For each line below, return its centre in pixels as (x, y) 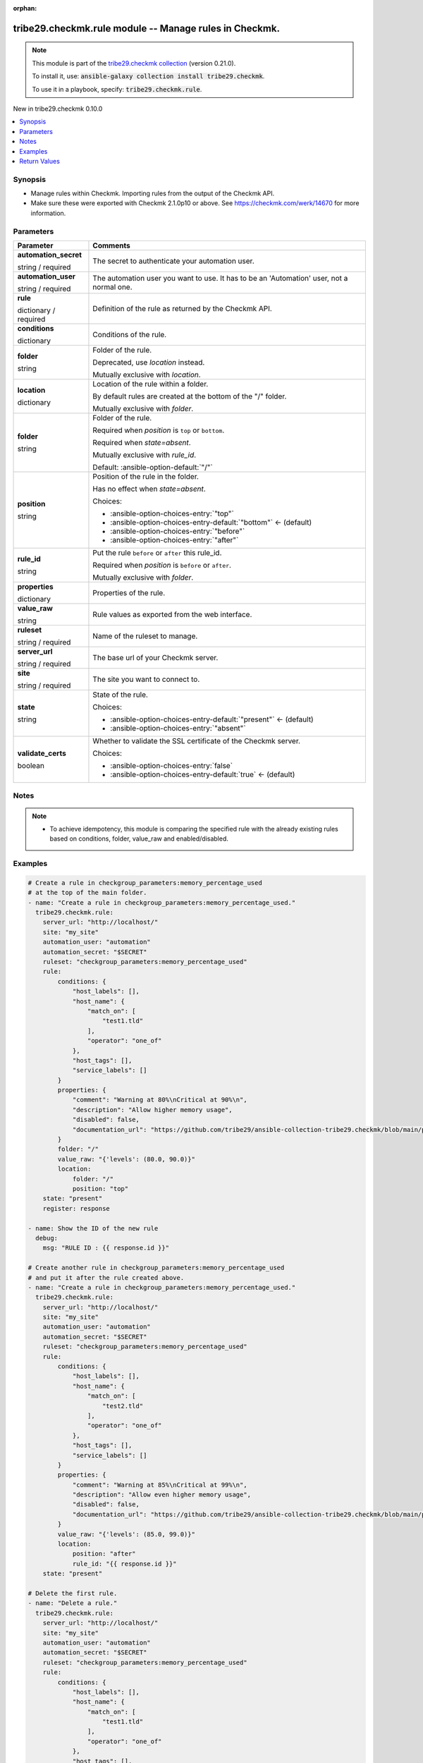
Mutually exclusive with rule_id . (145, 455)
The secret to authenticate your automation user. (173, 261)
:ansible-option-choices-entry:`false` (171, 765)
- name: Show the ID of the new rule (93, 1228)
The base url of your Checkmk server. (155, 657)
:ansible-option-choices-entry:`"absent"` (178, 728)
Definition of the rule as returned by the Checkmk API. (183, 308)
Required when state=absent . (142, 442)
